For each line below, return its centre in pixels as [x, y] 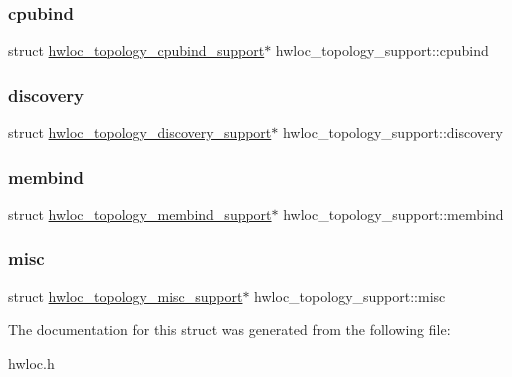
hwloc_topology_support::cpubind [382, 50]
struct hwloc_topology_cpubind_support [136, 50]
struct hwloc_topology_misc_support [125, 295]
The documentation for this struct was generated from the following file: [229, 329]
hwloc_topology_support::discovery [392, 132]
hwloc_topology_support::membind [393, 213]
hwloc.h [31, 362]
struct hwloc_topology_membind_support [140, 213]
